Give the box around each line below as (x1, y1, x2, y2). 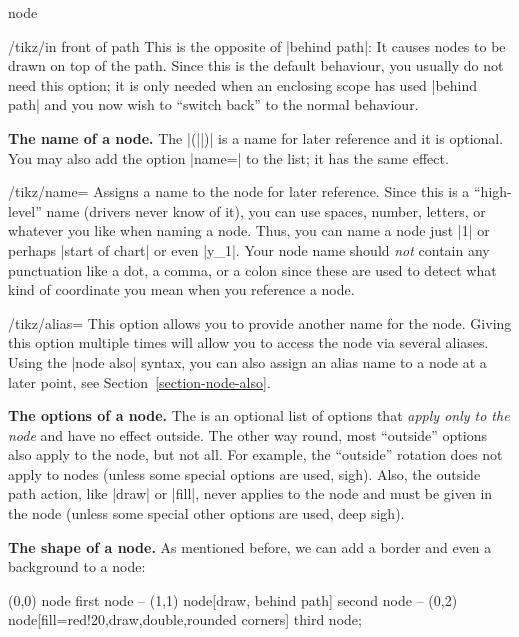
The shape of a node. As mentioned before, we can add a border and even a (8, 536, 492, 557)
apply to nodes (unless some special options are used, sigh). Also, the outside (8, 463, 481, 484)
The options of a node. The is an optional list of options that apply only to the (8, 405, 510, 426)
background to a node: (8, 556, 146, 577)
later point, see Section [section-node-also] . (8, 371, 271, 392)
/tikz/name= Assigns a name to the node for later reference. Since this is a (8, 181, 470, 202)
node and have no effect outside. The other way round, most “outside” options (8, 424, 487, 445)
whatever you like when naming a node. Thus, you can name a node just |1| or (8, 220, 490, 241)
